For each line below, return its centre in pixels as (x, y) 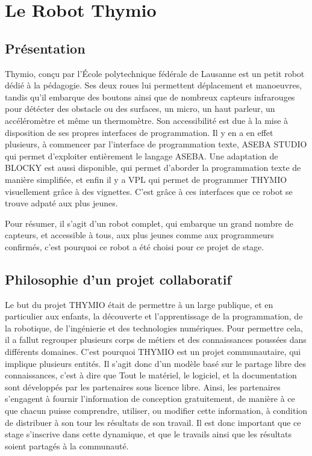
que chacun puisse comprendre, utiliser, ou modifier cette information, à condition (156, 411)
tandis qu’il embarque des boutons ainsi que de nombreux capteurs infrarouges (150, 97)
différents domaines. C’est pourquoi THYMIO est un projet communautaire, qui (153, 352)
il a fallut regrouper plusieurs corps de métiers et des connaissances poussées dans (156, 340)
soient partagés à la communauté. (67, 445)
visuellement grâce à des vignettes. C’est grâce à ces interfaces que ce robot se (149, 191)
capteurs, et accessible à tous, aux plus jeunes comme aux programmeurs (139, 235)
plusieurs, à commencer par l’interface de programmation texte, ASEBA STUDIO (156, 144)
